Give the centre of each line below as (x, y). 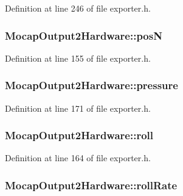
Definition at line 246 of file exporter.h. (78, 8)
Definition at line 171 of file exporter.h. (78, 108)
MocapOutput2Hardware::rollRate (91, 185)
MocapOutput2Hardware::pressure (91, 85)
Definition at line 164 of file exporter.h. (78, 158)
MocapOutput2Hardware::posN (84, 35)
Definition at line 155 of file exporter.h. (78, 58)
